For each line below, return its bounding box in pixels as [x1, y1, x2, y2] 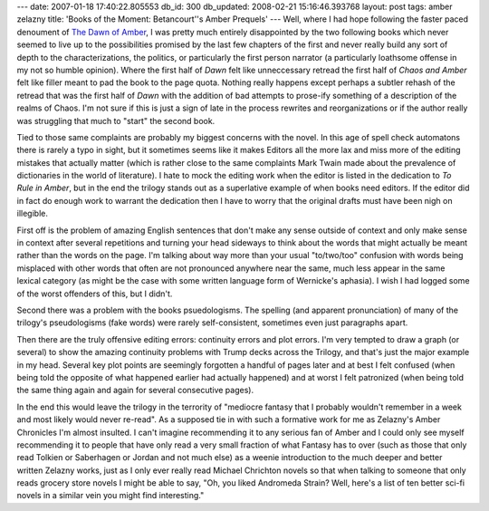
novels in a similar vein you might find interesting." [16, 490, 205, 501]
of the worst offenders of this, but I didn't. [16, 288, 173, 299]
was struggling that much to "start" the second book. [16, 115, 216, 126]
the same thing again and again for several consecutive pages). [16, 385, 254, 396]
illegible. [16, 208, 49, 219]
